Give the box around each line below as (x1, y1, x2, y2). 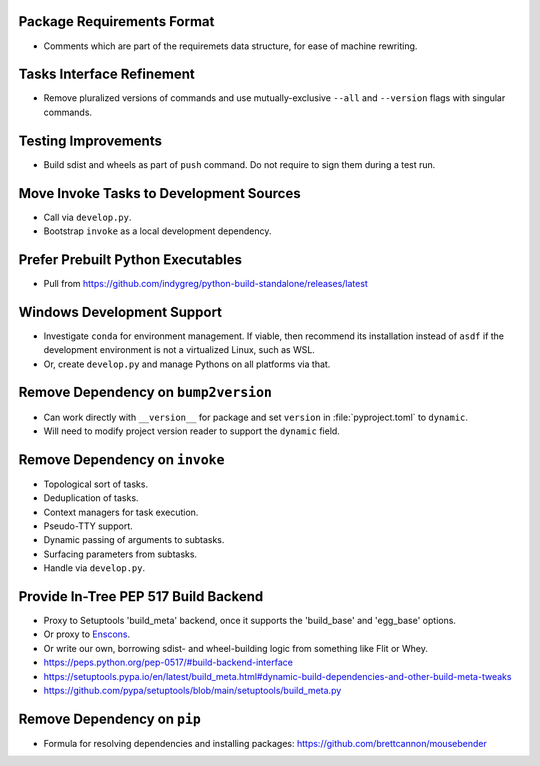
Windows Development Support (18, 303, 223, 320)
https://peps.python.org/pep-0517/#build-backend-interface (43, 656, 294, 669)
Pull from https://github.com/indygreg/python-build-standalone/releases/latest (43, 277, 369, 289)
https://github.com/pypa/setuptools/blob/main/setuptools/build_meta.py (43, 685, 342, 697)
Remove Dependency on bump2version (18, 384, 272, 401)
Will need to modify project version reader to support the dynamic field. (43, 425, 340, 437)
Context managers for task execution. (43, 506, 199, 518)
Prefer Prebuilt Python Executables (18, 251, 242, 268)
